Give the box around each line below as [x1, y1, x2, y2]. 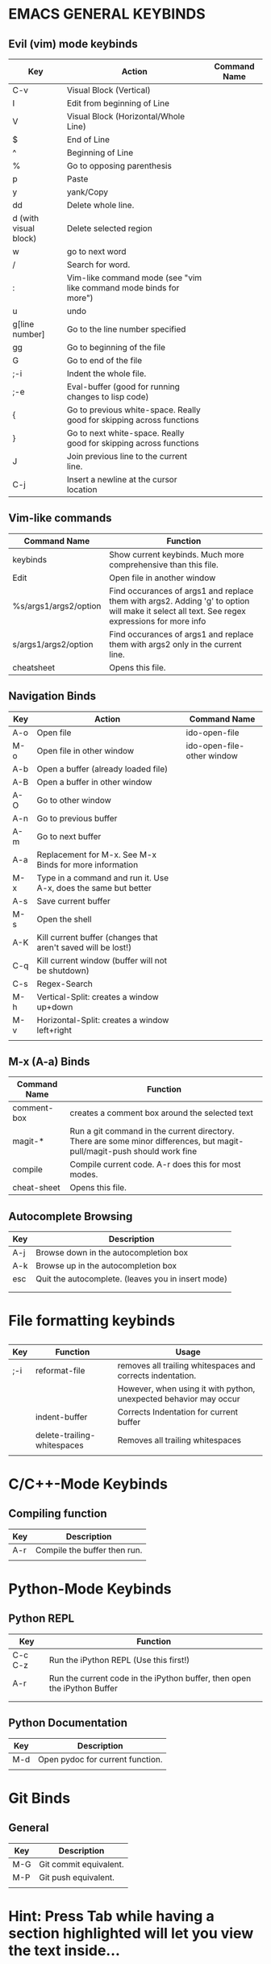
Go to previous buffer [36, 813, 118, 824]
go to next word [66, 246, 127, 257]
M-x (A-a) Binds [8, 1055, 90, 1069]
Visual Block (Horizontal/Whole [66, 111, 186, 122]
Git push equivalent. [39, 1871, 115, 1883]
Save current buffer [36, 895, 110, 906]
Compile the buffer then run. [35, 1544, 143, 1556]
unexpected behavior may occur [117, 1393, 240, 1404]
